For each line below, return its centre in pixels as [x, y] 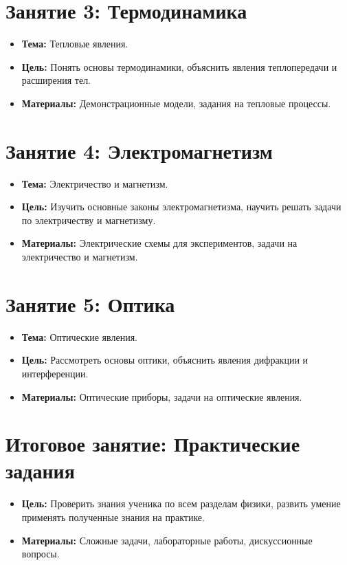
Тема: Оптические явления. [79, 336]
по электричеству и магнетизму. [89, 220]
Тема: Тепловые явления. [75, 44]
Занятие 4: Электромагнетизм [139, 150]
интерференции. [55, 373]
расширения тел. [56, 80]
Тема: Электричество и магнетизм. [95, 183]
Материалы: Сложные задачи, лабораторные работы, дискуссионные [167, 540]
